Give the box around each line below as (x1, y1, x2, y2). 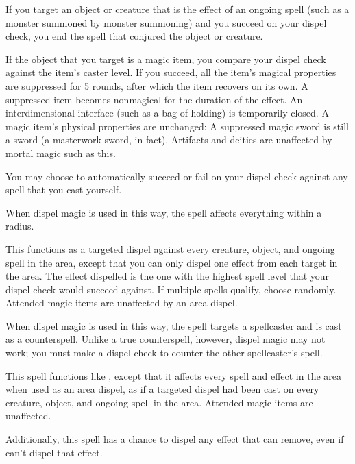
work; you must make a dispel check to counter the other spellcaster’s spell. (5, 345, 323, 360)
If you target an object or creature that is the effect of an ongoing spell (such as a (5, 2, 350, 16)
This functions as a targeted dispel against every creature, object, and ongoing (5, 241, 335, 256)
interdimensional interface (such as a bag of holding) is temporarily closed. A (5, 106, 329, 120)
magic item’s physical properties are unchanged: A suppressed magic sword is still (5, 119, 349, 133)
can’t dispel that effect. (5, 445, 103, 459)
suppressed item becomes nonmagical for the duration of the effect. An (5, 92, 303, 106)
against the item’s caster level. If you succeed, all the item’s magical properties (5, 65, 336, 80)
